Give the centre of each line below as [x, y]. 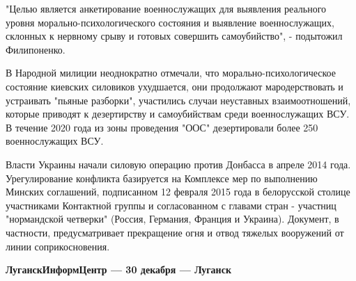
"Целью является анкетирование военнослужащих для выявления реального [166, 8]
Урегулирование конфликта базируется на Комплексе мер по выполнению [162, 178]
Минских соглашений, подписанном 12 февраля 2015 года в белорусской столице [178, 192]
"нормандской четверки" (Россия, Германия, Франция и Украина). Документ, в [172, 219]
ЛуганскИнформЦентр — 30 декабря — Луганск [118, 270]
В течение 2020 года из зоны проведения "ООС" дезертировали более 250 [162, 127]
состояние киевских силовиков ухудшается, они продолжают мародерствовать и [175, 86]
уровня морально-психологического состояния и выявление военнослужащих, [170, 22]
